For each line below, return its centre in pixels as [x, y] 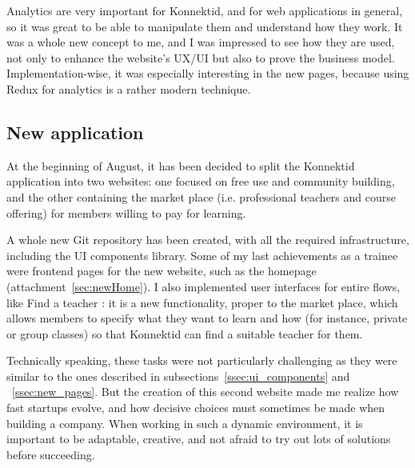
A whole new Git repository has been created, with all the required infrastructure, [208, 240]
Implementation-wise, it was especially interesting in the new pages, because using [208, 73]
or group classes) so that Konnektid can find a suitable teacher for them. [185, 333]
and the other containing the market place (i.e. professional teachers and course [201, 196]
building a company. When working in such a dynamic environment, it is [185, 423]
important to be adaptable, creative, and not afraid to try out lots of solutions [199, 439]
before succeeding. [51, 454]
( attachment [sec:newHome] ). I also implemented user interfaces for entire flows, [204, 286]
